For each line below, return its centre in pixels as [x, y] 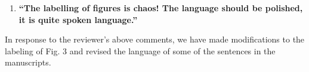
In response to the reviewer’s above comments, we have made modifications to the [155, 39]
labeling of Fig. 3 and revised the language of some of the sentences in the [140, 50]
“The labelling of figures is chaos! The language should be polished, [161, 8]
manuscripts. [28, 62]
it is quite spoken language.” [78, 19]
